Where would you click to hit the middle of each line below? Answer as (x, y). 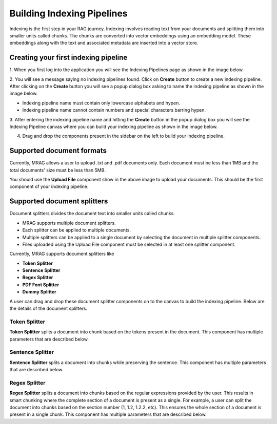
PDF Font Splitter (41, 285)
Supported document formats (58, 151)
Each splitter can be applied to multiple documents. (76, 230)
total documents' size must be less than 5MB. (58, 170)
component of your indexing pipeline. (49, 186)
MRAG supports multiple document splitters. (69, 223)
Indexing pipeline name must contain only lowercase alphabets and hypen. (101, 103)
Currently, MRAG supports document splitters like (62, 254)
